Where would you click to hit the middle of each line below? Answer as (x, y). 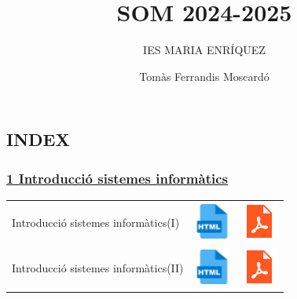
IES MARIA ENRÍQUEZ (204, 50)
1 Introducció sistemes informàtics (117, 178)
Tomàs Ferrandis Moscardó (204, 76)
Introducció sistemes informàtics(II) (98, 268)
